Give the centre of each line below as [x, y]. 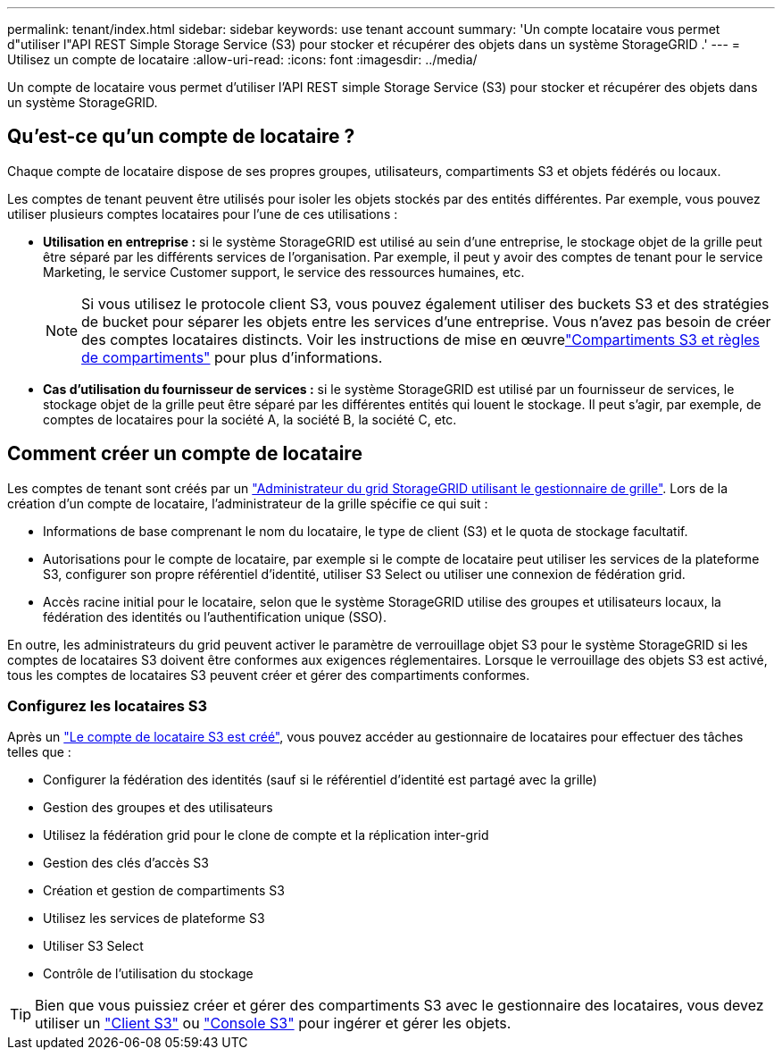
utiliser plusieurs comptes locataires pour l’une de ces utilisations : [203, 214]
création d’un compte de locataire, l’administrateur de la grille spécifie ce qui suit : [248, 503]
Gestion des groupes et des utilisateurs [158, 808]
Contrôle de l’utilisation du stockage [148, 974]
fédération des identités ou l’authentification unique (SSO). [215, 617]
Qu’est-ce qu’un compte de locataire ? [181, 137]
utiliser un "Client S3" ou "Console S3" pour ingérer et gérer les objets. [273, 1023]
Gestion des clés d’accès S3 [126, 863]
